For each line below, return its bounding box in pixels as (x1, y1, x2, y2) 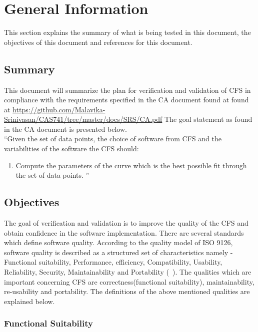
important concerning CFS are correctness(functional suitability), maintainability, (4, 276, 254, 287)
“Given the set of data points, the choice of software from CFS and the (4, 133, 221, 144)
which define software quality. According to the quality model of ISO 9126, (4, 237, 233, 248)
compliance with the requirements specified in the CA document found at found (4, 94, 249, 105)
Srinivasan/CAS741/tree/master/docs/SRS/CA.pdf (4, 114, 162, 124)
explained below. (4, 296, 55, 306)
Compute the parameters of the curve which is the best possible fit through (15, 160, 247, 170)
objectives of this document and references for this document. (4, 36, 192, 47)
